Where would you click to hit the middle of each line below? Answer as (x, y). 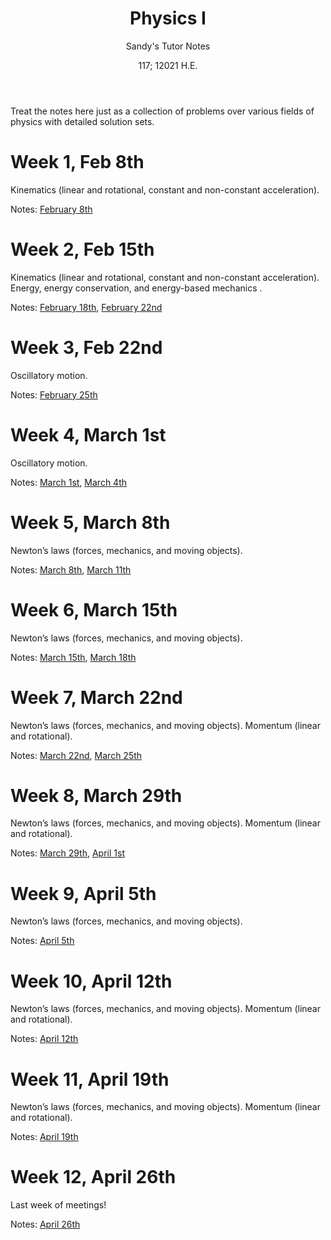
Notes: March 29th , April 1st (67, 853)
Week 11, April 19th (90, 1079)
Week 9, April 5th (83, 893)
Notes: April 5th (42, 941)
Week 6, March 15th (94, 609)
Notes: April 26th (45, 1224)
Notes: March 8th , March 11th (71, 569)
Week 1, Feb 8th (77, 162)
